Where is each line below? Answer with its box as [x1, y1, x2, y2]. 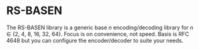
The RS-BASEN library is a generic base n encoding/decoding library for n [6, 24, 194, 31]
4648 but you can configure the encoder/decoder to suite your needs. [6, 37, 184, 44]
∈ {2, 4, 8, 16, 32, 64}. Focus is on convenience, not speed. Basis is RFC [6, 30, 189, 37]
